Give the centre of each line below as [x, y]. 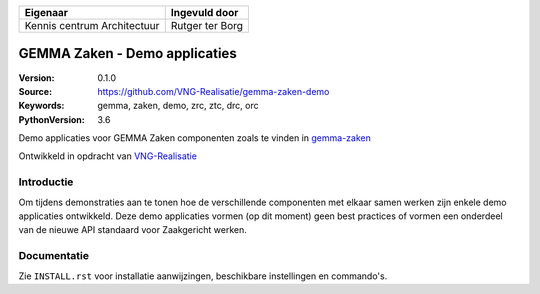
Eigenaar [46, 12]
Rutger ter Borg [207, 25]
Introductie [46, 182]
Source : [35, 91]
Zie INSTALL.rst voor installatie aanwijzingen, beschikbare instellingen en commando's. [203, 276]
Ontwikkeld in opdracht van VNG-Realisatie [107, 156]
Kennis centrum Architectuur [92, 25]
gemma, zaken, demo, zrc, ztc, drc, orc [178, 106]
